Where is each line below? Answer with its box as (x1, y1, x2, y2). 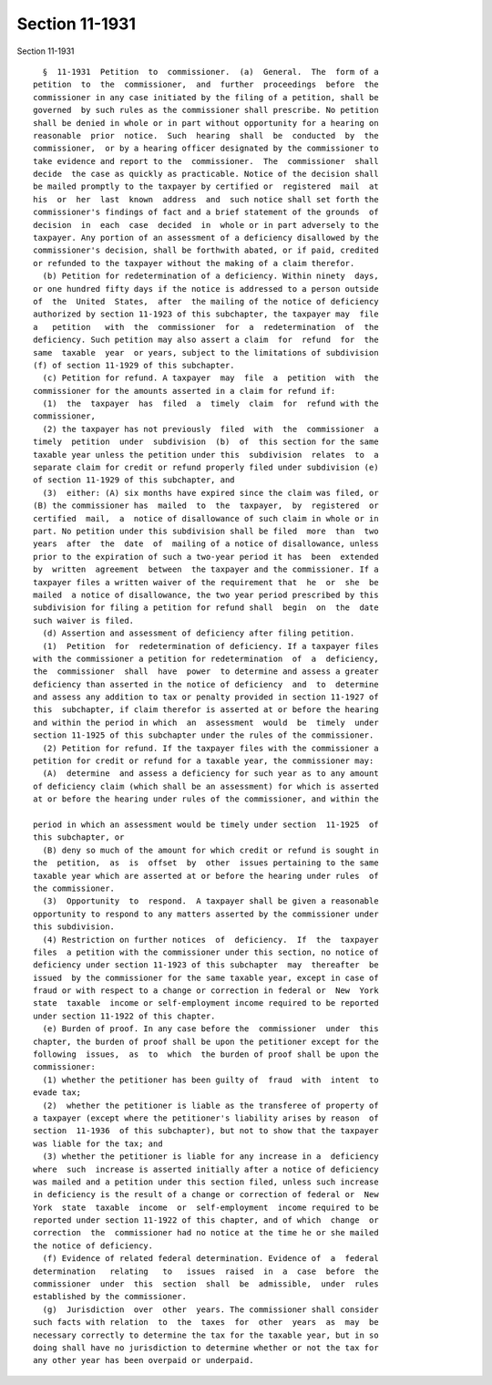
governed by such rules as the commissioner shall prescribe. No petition (33, 105, 379, 116)
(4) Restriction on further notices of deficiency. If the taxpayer (42, 935, 379, 945)
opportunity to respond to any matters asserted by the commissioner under (33, 908, 379, 919)
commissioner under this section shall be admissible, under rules (33, 1279, 379, 1289)
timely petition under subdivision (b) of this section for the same (33, 437, 379, 447)
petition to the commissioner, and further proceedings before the (33, 79, 379, 90)
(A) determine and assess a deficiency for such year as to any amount (42, 769, 379, 779)
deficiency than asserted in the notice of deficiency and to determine (33, 679, 379, 689)
